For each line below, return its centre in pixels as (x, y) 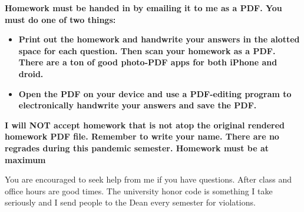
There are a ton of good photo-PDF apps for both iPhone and (148, 62)
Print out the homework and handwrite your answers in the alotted (159, 39)
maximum (25, 159)
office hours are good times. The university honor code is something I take (139, 191)
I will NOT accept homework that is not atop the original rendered (145, 125)
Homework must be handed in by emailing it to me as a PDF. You (143, 8)
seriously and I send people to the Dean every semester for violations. (130, 202)
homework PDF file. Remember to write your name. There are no (142, 136)
